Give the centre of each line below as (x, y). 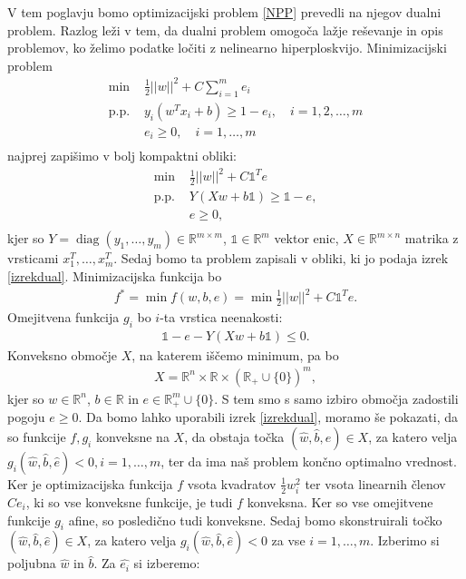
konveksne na (132, 436)
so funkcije (37, 436)
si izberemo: (167, 563)
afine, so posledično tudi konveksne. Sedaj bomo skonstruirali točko (255, 520)
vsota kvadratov (232, 483)
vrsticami (33, 258)
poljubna (32, 563)
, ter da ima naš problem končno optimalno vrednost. (309, 461)
